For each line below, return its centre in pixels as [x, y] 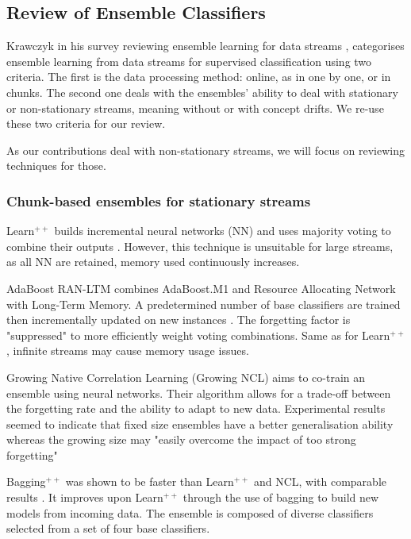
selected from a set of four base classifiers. [108, 528]
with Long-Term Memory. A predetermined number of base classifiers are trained [204, 304]
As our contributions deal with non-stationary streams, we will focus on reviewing [205, 150]
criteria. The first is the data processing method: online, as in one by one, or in [199, 77]
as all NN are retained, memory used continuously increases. [153, 262]
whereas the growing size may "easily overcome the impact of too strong [181, 439]
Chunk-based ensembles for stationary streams [159, 200]
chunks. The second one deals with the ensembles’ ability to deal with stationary [202, 92]
